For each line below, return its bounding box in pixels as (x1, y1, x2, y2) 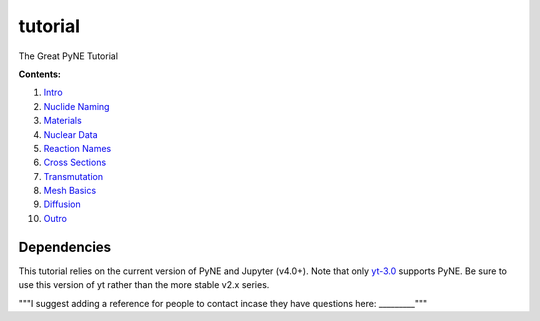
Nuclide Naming (43, 100, 110, 112)
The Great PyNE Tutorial (18, 50, 119, 62)
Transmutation (43, 170, 104, 182)
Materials (43, 115, 82, 127)
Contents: (18, 68, 62, 80)
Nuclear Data (43, 128, 99, 140)
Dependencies (18, 238, 112, 255)
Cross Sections (43, 156, 107, 169)
